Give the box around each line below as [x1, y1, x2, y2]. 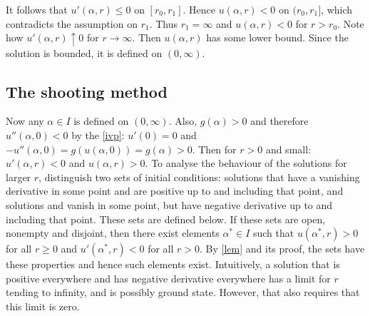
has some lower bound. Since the [206, 30, 349, 45]
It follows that [6, 2, 68, 16]
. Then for [192, 141, 237, 156]
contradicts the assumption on [6, 16, 138, 31]
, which [321, 2, 353, 16]
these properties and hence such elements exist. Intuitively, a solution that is [6, 257, 340, 272]
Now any [6, 113, 44, 128]
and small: [265, 141, 311, 156]
